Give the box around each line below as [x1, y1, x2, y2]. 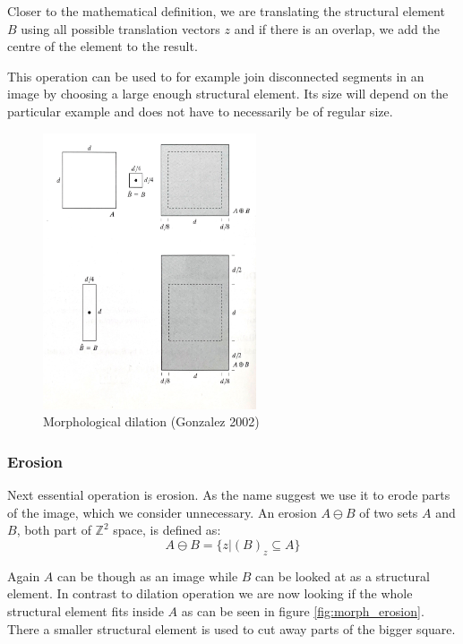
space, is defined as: [113, 520, 221, 539]
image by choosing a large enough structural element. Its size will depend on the [7, 84, 449, 103]
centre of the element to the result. [7, 37, 198, 56]
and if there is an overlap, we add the [234, 19, 440, 38]
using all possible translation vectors [21, 19, 220, 38]
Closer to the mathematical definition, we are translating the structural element [7, 2, 445, 20]
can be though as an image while [57, 566, 238, 585]
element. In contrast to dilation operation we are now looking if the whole [7, 584, 413, 603]
